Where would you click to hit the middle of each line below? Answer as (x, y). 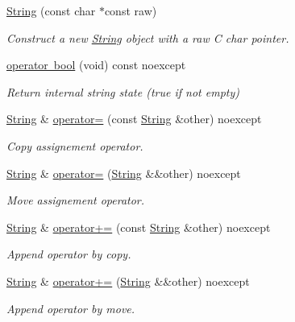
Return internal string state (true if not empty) (123, 91)
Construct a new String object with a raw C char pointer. (148, 37)
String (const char (51, 10)
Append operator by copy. (69, 254)
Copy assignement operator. (75, 145)
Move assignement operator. (76, 200)
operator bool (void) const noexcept (96, 65)
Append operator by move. (71, 308)
